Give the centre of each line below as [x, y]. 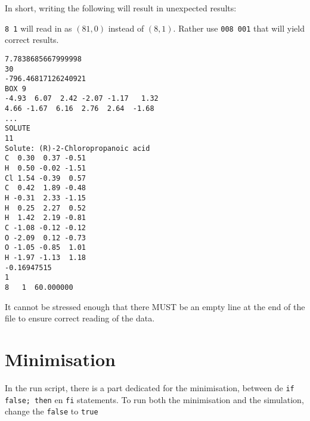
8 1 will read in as [38, 28]
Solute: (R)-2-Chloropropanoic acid [77, 148]
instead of [126, 28]
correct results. [32, 40]
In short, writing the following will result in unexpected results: [121, 8]
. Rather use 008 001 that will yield [239, 28]
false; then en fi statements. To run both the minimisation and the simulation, [154, 399]
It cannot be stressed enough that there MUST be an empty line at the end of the [155, 306]
